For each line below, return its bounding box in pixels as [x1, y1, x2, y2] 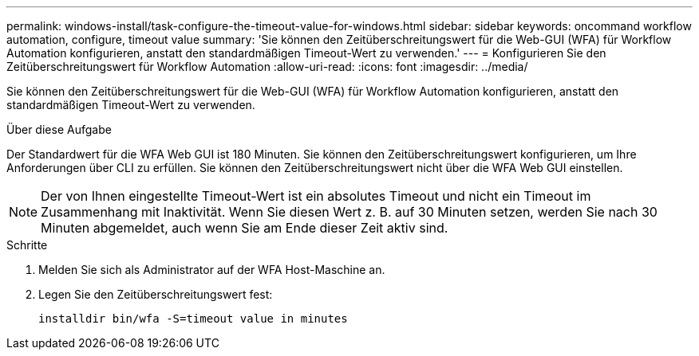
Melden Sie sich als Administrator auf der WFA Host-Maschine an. [38, 263, 385, 276]
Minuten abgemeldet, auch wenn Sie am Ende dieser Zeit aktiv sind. [41, 220, 448, 236]
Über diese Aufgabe [6, 123, 112, 136]
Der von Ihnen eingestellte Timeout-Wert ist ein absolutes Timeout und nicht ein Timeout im [41, 188, 591, 204]
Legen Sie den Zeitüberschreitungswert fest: [38, 288, 273, 301]
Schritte [6, 238, 48, 252]
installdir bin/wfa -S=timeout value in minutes [38, 312, 348, 325]
